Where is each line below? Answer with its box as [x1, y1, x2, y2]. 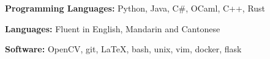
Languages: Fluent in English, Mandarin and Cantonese [5, 22, 220, 35]
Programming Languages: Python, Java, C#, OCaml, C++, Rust [5, 2, 266, 14]
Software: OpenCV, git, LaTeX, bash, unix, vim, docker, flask [5, 43, 242, 55]
